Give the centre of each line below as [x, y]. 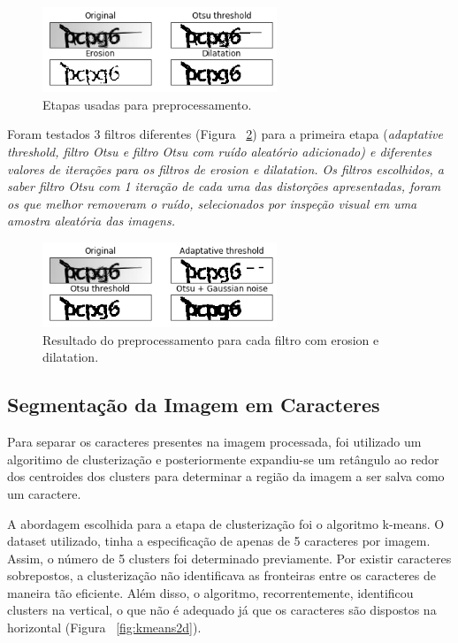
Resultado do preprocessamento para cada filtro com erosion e [211, 339]
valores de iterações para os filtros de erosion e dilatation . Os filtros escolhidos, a [225, 168]
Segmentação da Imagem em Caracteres [194, 405]
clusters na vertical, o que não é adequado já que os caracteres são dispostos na [222, 610]
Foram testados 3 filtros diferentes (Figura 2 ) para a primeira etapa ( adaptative [225, 134]
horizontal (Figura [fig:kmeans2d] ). [104, 628]
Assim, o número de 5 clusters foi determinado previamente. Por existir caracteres [229, 558]
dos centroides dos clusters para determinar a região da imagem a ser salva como [226, 476]
